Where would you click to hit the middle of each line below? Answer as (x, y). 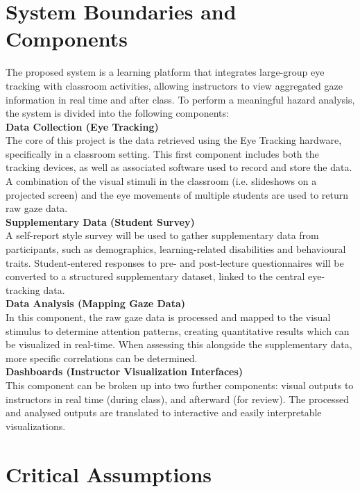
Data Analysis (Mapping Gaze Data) (96, 303)
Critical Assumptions (109, 474)
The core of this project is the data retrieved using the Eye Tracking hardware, (174, 140)
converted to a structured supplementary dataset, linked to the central (155, 276)
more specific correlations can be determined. (102, 358)
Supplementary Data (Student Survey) (100, 221)
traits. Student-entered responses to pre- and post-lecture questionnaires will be (175, 262)
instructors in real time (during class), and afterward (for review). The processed (178, 399)
